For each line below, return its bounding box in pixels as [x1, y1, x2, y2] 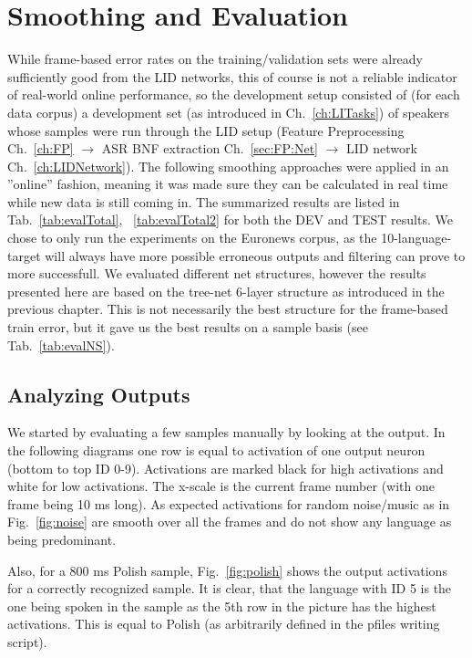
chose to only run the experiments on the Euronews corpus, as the [7, 228, 377, 247]
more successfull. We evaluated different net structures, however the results [7, 264, 426, 283]
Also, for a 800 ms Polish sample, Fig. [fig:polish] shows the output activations [7, 560, 447, 580]
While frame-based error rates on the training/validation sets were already [7, 49, 424, 68]
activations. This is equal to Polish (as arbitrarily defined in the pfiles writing [7, 614, 440, 633]
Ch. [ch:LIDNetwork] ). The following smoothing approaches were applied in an [7, 156, 449, 175]
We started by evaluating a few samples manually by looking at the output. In [7, 423, 446, 442]
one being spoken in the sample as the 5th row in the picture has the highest [7, 596, 436, 615]
